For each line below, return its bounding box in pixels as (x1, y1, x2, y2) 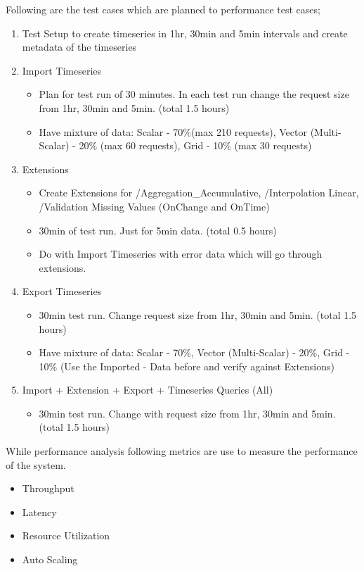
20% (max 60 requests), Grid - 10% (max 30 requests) (79, 138, 312, 153)
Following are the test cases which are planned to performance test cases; (6, 2, 320, 16)
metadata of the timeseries (22, 39, 137, 54)
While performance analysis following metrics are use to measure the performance (6, 444, 358, 458)
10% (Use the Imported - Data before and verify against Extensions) (39, 358, 335, 373)
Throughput (22, 481, 74, 496)
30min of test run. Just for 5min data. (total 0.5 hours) (39, 222, 277, 237)
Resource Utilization (22, 528, 110, 543)
